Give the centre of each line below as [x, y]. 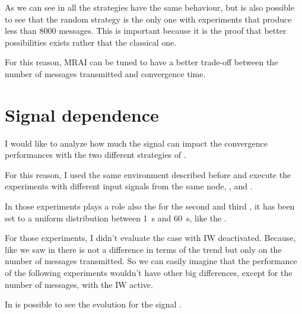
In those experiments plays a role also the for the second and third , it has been [150, 206]
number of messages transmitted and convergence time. [105, 73]
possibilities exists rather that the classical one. [91, 42]
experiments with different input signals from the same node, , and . [129, 186]
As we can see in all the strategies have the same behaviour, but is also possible [150, 7]
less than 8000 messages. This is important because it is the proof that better [146, 31]
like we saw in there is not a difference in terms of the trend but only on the [143, 249]
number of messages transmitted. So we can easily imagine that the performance [151, 261]
